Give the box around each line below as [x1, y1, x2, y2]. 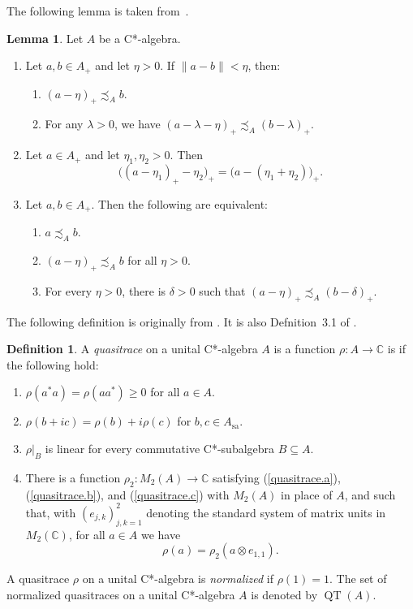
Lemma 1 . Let [6, 29, 84, 46]
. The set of [329, 570, 387, 587]
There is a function [25, 469, 121, 486]
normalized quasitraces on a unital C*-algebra [6, 585, 235, 603]
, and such [344, 486, 396, 503]
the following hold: [6, 356, 99, 373]
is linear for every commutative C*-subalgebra [45, 440, 275, 457]
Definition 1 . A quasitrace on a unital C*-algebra [6, 340, 258, 357]
